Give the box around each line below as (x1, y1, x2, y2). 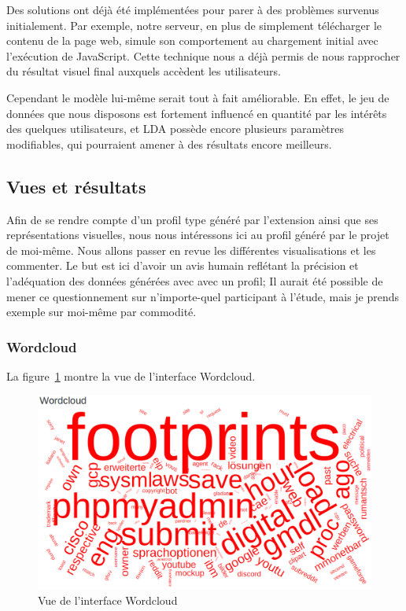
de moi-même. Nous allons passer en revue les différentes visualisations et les (6, 241, 376, 258)
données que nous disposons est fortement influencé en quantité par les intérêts (6, 105, 387, 121)
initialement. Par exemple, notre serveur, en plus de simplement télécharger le (6, 17, 382, 33)
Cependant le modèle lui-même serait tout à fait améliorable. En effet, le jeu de (6, 89, 389, 105)
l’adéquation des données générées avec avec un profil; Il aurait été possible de (6, 272, 383, 289)
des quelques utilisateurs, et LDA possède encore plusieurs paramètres (6, 120, 345, 137)
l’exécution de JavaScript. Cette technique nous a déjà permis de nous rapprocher (6, 47, 400, 64)
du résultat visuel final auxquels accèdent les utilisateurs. (6, 63, 281, 79)
